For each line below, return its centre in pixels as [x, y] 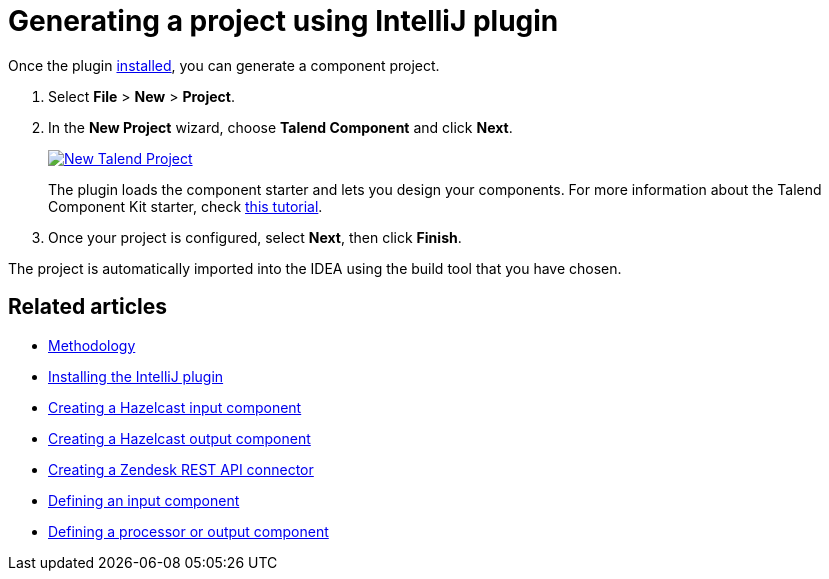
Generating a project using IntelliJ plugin [283, 21]
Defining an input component [144, 500]
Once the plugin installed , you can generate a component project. [224, 65]
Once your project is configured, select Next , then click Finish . [255, 237]
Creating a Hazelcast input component [175, 407]
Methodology [92, 345]
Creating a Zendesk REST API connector [181, 469]
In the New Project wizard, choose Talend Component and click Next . [280, 127]
